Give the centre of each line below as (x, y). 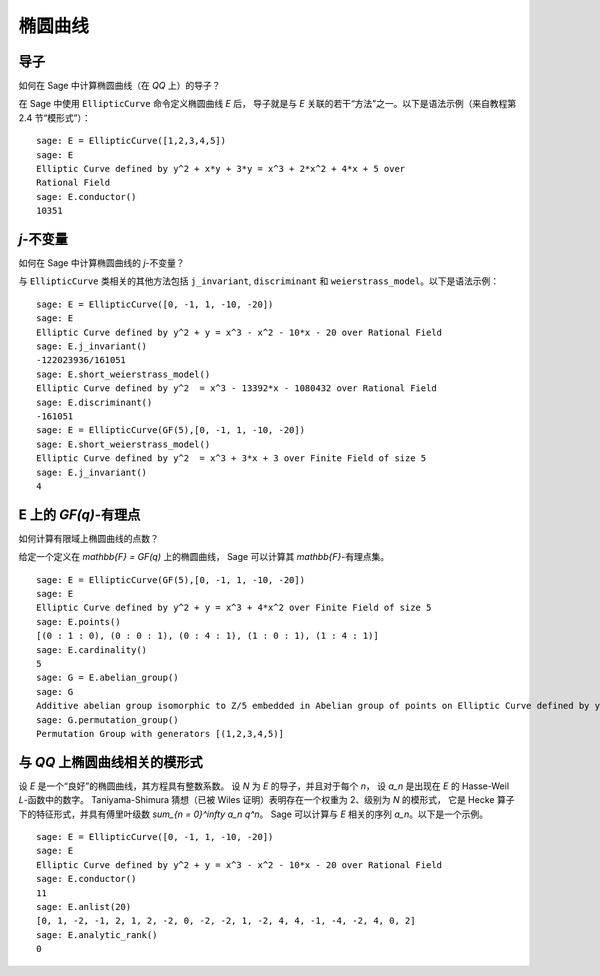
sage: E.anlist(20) (84, 906)
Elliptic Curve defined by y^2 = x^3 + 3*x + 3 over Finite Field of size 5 (231, 458)
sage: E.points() (78, 621)
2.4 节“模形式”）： (54, 117)
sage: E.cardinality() (92, 649)
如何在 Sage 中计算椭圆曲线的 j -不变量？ (101, 263)
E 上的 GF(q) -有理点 (79, 514)
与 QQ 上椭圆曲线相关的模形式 (111, 761)
